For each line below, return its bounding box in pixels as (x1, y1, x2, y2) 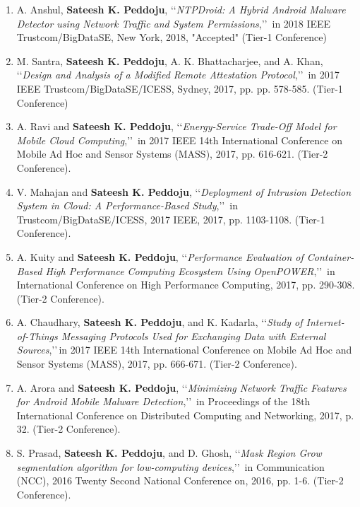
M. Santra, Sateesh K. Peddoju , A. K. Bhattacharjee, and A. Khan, (16, 53, 323, 68)
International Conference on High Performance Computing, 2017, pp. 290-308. (16, 277, 355, 292)
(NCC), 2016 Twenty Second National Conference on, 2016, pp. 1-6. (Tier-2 (16, 473, 344, 488)
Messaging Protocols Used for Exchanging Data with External (61, 328, 326, 343)
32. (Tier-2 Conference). (16, 421, 121, 436)
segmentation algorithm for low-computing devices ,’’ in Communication (16, 459, 325, 474)
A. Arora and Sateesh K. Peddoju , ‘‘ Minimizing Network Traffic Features (16, 380, 347, 395)
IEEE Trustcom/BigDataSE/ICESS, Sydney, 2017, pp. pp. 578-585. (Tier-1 (16, 81, 343, 95)
